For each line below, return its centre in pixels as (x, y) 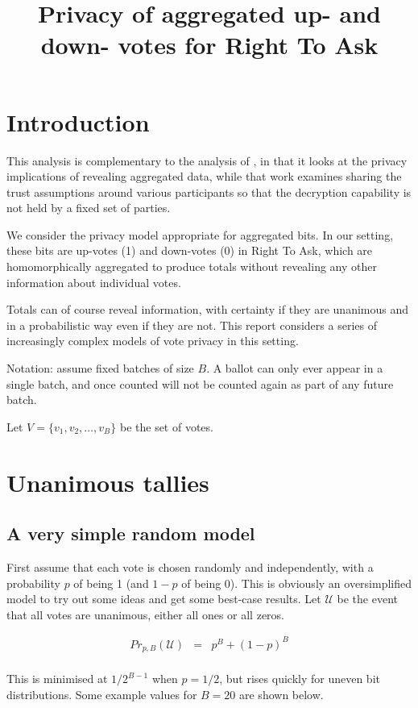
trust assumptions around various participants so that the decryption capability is (209, 192)
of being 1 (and (111, 583)
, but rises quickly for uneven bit (300, 679)
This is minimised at (57, 679)
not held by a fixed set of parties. (89, 208)
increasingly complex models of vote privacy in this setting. (153, 341)
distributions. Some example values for (102, 694)
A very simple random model (131, 533)
